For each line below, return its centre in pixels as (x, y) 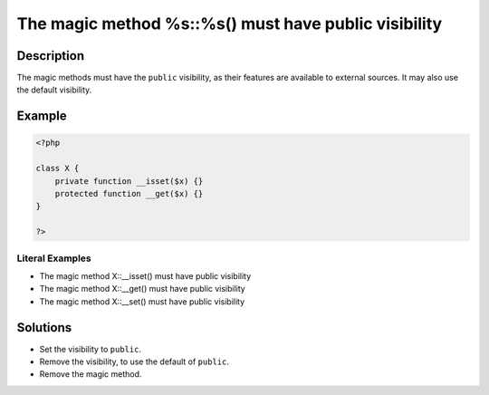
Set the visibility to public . (91, 349)
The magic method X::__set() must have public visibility (142, 301)
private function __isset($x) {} (129, 181)
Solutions (44, 328)
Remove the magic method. (91, 374)
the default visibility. (54, 90)
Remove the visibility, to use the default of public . (134, 361)
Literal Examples (54, 258)
